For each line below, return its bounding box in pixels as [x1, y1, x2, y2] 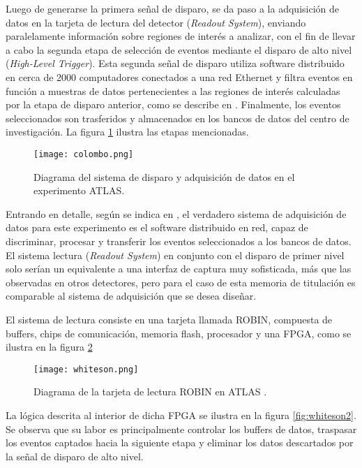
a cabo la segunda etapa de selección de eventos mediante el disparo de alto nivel [6, 42, 352, 57]
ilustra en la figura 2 [6, 339, 93, 354]
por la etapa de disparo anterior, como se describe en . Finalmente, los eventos [6, 97, 341, 112]
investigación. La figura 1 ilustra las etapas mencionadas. [6, 124, 249, 139]
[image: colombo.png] [33, 149, 134, 159]
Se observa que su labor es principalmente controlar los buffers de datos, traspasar [6, 421, 357, 436]
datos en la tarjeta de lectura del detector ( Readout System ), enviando [6, 15, 306, 29]
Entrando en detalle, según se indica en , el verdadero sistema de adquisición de [6, 206, 347, 221]
